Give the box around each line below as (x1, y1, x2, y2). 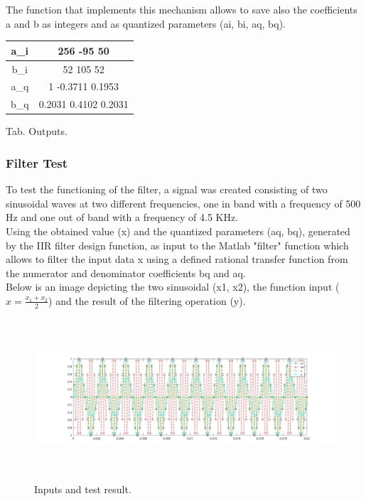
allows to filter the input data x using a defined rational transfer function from (6, 252, 348, 266)
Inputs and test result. (34, 482, 131, 497)
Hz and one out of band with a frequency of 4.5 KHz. (6, 210, 239, 225)
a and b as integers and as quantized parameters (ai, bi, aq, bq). (6, 16, 286, 31)
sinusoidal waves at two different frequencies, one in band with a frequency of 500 (6, 195, 361, 210)
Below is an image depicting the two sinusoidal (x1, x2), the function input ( (6, 279, 340, 294)
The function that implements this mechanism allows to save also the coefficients (6, 2, 357, 16)
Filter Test (6, 153, 68, 171)
